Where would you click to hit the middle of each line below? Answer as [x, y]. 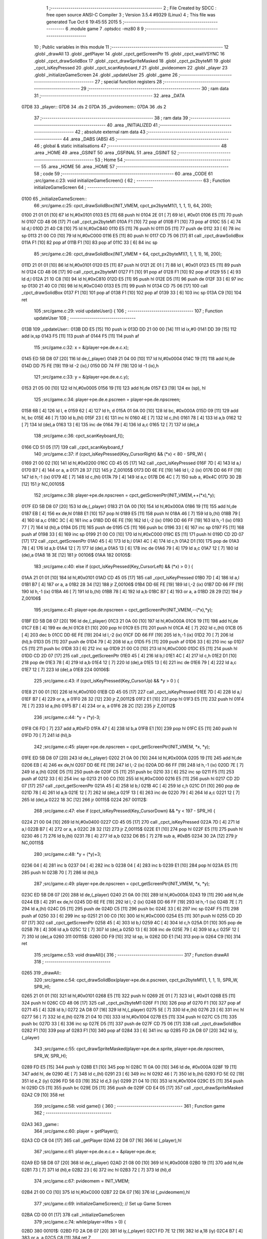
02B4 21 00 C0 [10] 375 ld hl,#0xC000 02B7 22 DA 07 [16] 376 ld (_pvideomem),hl [106, 1192]
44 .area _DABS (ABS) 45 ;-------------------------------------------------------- [146, 139]
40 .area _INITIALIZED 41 [132, 125]
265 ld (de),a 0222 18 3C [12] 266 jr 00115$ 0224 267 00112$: [85, 799]
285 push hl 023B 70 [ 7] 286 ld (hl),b [60, 872]
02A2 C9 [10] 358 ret [43, 1095]
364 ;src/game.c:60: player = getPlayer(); [76, 1131]
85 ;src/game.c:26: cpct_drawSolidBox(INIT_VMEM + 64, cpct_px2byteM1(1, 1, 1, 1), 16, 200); [128, 254]
